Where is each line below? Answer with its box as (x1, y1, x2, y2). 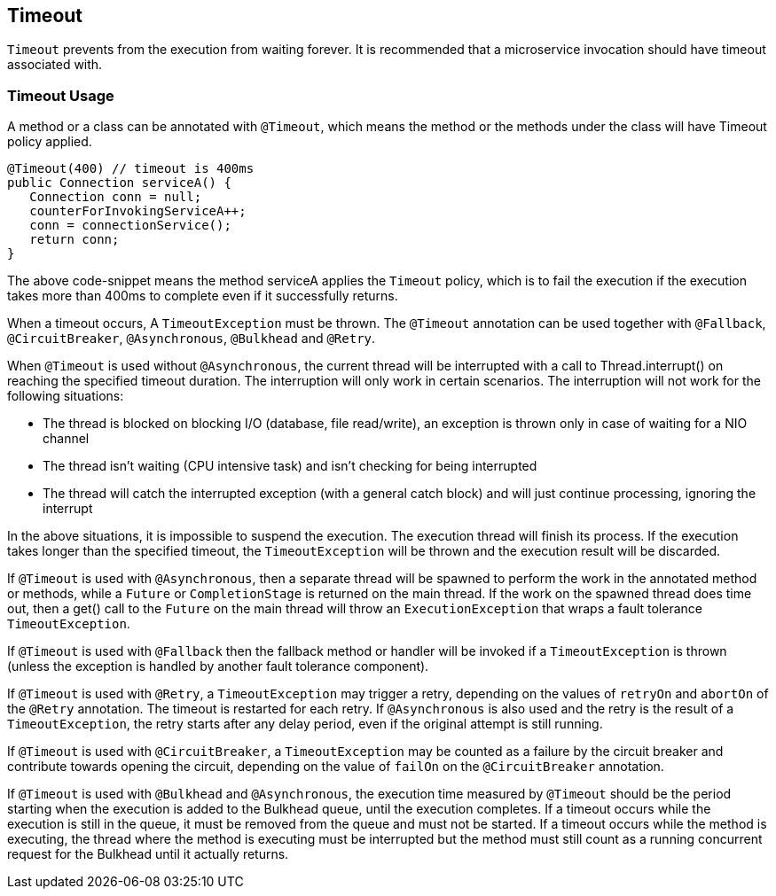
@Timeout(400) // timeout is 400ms (7, 161, 255, 176)
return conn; (29, 232, 120, 247)
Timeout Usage (7, 86, 114, 105)
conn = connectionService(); (29, 218, 231, 233)
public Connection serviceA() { (7, 175, 231, 191)
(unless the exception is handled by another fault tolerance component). (7, 658, 429, 674)
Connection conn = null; (29, 190, 202, 205)
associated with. (7, 57, 103, 73)
